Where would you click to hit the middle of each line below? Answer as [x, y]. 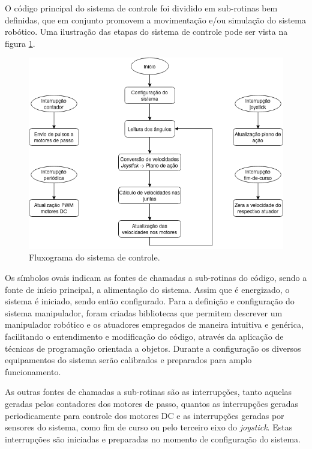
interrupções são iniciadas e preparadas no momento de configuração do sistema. [153, 438]
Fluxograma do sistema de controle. [94, 257]
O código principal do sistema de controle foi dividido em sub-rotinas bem [141, 8]
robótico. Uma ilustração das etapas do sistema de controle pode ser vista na [146, 32]
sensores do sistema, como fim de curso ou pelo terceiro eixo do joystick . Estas [149, 427]
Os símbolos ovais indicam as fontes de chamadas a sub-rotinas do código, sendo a [156, 278]
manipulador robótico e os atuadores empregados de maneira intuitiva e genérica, [154, 324]
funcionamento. [33, 371]
